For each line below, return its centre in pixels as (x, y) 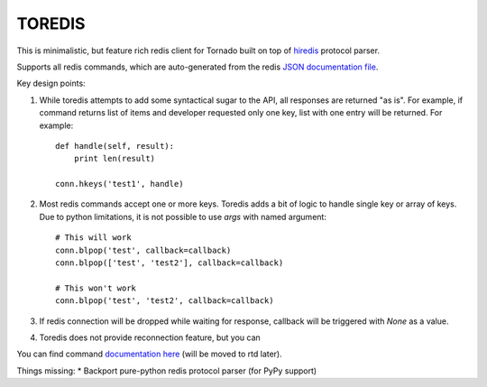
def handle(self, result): (115, 146)
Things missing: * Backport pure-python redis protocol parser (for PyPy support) (167, 371)
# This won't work (96, 288)
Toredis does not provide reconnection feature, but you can (150, 337)
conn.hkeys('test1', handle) (119, 184)
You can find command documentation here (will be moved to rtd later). (150, 354)
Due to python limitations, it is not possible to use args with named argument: (183, 217)
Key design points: (51, 83)
